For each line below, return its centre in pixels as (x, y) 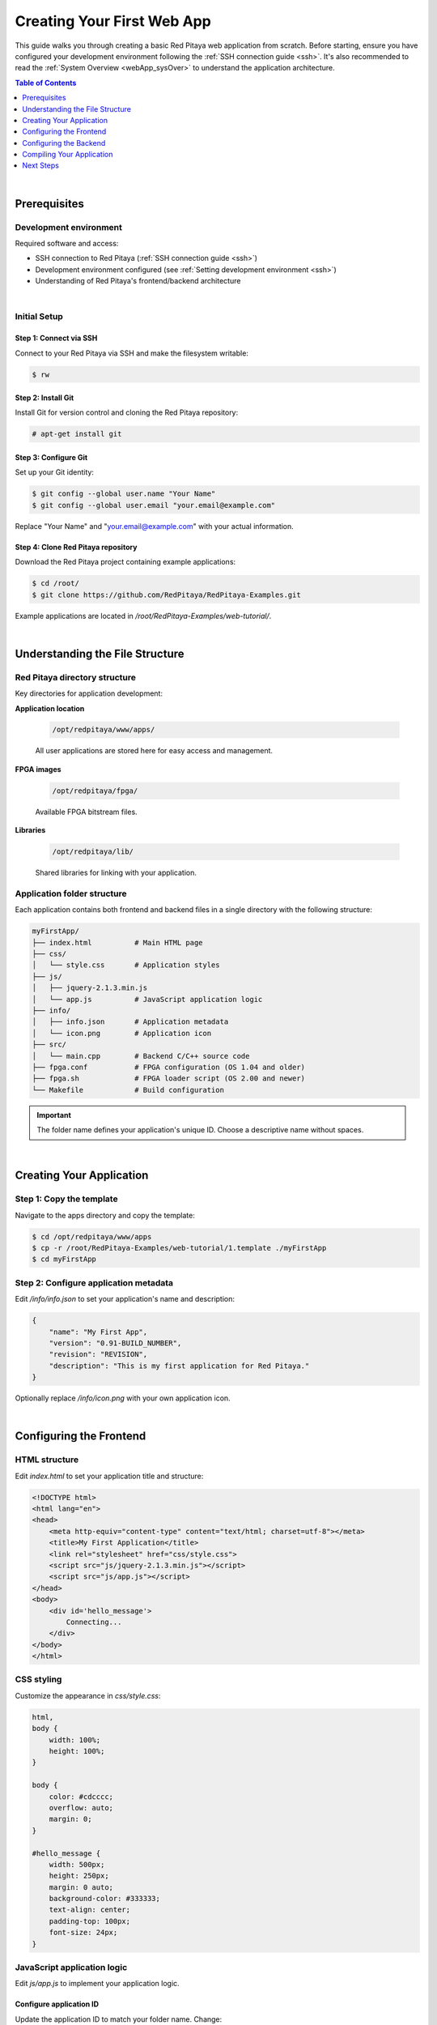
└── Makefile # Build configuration (128, 1090)
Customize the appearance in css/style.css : (88, 1695)
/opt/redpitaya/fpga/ (95, 791)
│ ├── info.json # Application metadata (130, 1022)
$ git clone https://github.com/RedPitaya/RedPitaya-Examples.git (166, 595)
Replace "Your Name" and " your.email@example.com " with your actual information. (155, 526)
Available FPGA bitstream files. (86, 812)
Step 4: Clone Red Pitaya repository (76, 547)
